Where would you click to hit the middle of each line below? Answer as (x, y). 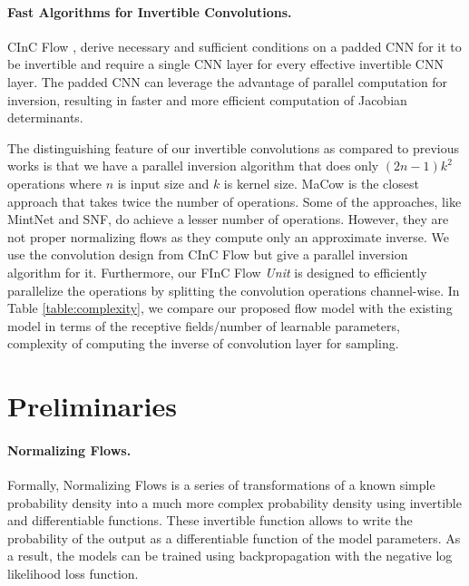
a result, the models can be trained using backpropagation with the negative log (230, 556)
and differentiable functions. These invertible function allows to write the (210, 520)
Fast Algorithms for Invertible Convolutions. (150, 11)
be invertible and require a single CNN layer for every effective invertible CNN (225, 64)
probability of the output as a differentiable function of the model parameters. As (234, 537)
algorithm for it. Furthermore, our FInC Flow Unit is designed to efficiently (217, 272)
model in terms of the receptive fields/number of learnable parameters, (204, 325)
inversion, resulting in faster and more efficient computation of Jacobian (207, 99)
